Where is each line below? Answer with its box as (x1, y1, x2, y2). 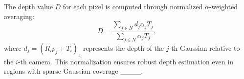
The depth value (4, 1, 53, 11)
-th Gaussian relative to (169, 42, 240, 53)
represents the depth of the (83, 42, 164, 53)
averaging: (4, 11, 34, 21)
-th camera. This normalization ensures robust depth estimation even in (18, 56, 233, 66)
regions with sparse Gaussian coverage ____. (4, 66, 143, 76)
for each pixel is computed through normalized (63, 1, 203, 11)
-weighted (209, 1, 238, 11)
